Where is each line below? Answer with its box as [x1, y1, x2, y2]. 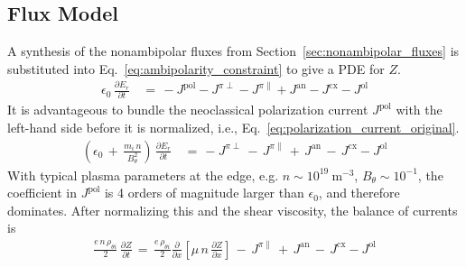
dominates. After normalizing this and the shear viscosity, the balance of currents [7, 200, 458, 219]
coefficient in [7, 183, 77, 202]
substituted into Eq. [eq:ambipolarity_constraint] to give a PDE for [7, 59, 385, 78]
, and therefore [318, 183, 400, 202]
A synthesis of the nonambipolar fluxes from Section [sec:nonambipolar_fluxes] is [7, 41, 460, 60]
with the [396, 100, 443, 119]
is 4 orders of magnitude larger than [104, 183, 304, 202]
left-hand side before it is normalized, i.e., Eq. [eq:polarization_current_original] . [7, 118, 460, 137]
